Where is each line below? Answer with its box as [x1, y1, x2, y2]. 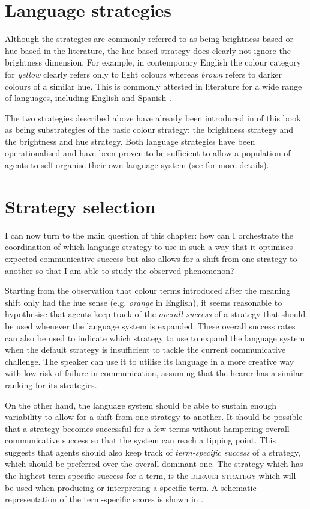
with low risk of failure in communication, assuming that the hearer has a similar [5, 367, 303, 379]
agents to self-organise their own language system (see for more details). [5, 159, 269, 171]
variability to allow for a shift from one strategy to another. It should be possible [5, 410, 303, 423]
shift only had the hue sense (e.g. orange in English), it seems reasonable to [5, 296, 282, 308]
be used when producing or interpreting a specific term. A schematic [5, 481, 257, 493]
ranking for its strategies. [5, 378, 97, 391]
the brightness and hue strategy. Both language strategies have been [5, 135, 255, 147]
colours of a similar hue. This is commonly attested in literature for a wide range [5, 79, 302, 92]
